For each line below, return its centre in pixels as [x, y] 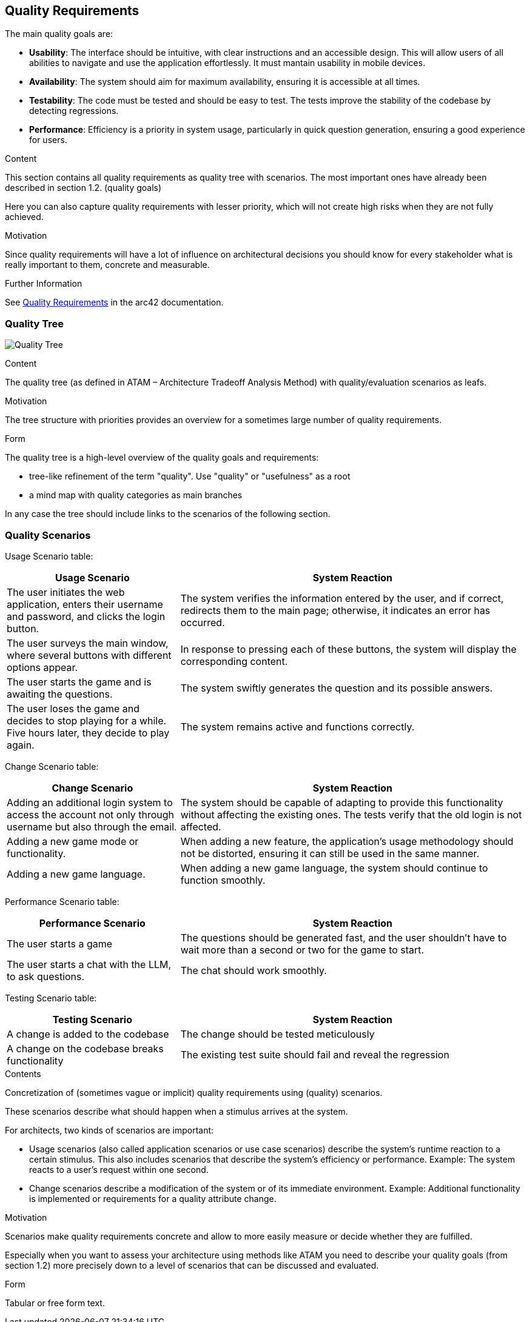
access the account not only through [91, 814]
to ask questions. [46, 976]
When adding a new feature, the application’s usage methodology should [347, 841]
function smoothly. [223, 880]
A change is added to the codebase [88, 1034]
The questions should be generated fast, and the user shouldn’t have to [344, 937]
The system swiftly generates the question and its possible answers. [337, 688]
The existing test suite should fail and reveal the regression [315, 1054]
